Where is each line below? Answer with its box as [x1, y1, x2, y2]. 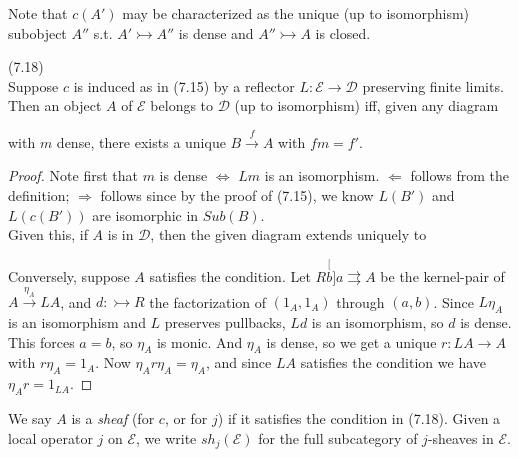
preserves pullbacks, [164, 312, 286, 333]
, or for [164, 408, 208, 429]
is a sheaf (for [71, 408, 155, 429]
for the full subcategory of [258, 427, 418, 448]
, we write [136, 427, 197, 448]
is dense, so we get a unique [266, 331, 437, 352]
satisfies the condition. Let [149, 265, 311, 286]
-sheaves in [427, 427, 494, 448]
